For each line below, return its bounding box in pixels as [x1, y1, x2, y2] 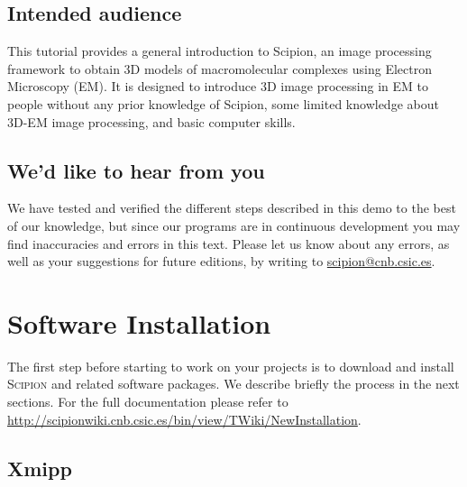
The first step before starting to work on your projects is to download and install [7, 356, 454, 375]
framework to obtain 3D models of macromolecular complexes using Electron [7, 59, 432, 78]
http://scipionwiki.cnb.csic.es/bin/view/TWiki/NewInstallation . [7, 409, 362, 428]
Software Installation [7, 304, 271, 341]
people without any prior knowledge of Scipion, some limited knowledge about [7, 94, 439, 113]
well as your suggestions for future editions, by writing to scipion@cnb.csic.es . [7, 252, 435, 271]
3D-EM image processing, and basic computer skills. [7, 112, 296, 131]
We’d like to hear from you [7, 156, 265, 184]
